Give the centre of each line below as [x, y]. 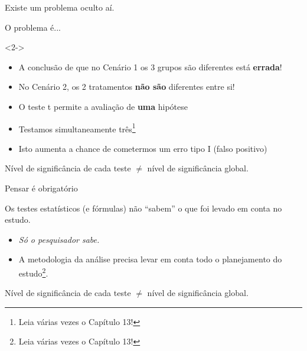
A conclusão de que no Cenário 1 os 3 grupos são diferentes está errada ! [150, 66]
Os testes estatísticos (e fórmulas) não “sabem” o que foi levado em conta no [143, 208]
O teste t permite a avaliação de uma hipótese [103, 106]
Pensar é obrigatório [41, 188]
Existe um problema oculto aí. [60, 7]
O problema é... [33, 27]
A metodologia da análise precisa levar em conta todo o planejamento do [150, 259]
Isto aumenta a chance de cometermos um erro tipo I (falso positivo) [143, 148]
